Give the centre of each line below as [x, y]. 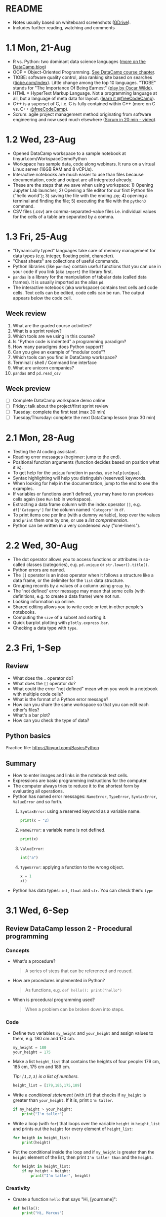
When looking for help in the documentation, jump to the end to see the [85, 483]
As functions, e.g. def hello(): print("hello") [74, 990]
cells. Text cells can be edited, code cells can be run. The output [79, 292]
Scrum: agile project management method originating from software [82, 114]
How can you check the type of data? [51, 720]
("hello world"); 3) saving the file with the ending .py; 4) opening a [80, 195]
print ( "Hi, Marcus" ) [43, 1213]
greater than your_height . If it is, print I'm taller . [63, 1100]
